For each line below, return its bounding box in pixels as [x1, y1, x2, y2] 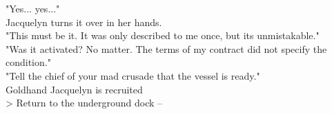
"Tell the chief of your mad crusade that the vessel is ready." [6, 68, 260, 82]
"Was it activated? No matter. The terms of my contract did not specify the [6, 41, 327, 56]
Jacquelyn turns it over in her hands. [6, 14, 162, 29]
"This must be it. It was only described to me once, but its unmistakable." [6, 28, 320, 43]
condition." [6, 55, 51, 69]
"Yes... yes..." [6, 1, 60, 15]
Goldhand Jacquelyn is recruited [6, 82, 143, 96]
